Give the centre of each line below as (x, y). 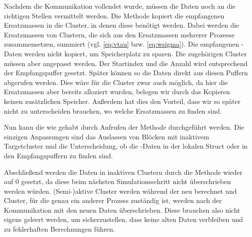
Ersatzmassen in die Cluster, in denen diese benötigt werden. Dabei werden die (122, 25)
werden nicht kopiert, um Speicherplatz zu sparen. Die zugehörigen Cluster (135, 53)
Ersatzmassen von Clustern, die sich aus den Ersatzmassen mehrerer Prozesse (119, 34)
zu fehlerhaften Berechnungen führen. (60, 229)
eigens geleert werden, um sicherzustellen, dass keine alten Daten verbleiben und (124, 219)
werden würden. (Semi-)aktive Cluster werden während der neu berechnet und (120, 191)
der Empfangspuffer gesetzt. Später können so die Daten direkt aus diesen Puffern (126, 73)
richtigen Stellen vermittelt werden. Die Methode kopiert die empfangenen (114, 15)
